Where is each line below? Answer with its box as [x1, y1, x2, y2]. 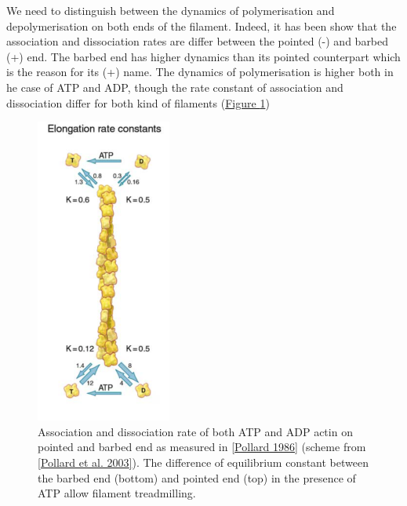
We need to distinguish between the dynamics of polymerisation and [6, 2, 335, 18]
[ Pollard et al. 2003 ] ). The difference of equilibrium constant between [38, 453, 369, 470]
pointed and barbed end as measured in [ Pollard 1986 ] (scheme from [38, 439, 366, 455]
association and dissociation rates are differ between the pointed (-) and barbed [6, 33, 389, 49]
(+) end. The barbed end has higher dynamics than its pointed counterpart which [6, 48, 401, 64]
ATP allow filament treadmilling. [38, 485, 196, 501]
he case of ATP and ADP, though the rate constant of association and [6, 78, 343, 95]
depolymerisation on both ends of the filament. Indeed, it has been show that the [6, 17, 397, 34]
